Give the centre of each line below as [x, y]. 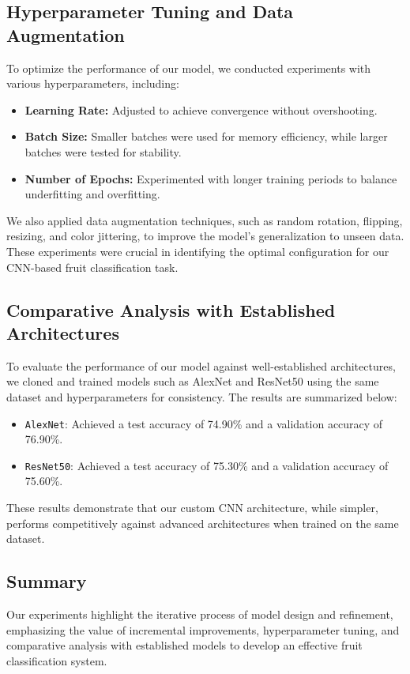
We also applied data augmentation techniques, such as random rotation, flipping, [205, 220]
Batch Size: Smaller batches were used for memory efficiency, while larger [206, 136]
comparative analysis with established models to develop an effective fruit [184, 645]
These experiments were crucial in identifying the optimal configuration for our [198, 251]
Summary [47, 581]
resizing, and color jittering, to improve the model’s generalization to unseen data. [205, 236]
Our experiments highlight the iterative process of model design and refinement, [200, 614]
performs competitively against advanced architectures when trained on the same [203, 523]
